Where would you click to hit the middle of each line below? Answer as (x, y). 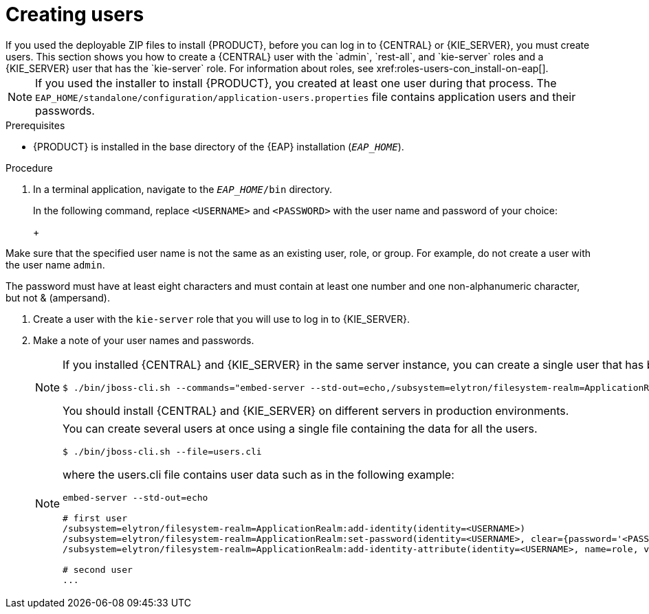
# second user (98, 569)
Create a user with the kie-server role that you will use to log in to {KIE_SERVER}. (221, 319)
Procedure (29, 168)
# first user (95, 518)
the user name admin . (55, 264)
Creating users (75, 14)
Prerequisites (35, 125)
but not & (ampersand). (58, 297)
